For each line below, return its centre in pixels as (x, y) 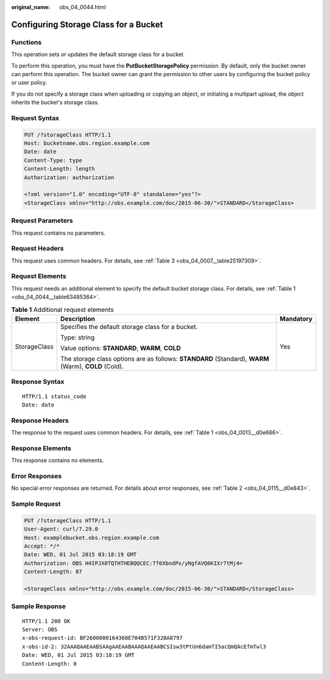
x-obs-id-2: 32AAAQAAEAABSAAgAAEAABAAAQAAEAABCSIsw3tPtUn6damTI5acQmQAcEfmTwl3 (144, 646)
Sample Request (36, 504)
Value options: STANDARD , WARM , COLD (120, 348)
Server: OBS (40, 629)
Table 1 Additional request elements (62, 310)
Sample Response (39, 606)
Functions (27, 42)
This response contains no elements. (58, 461)
